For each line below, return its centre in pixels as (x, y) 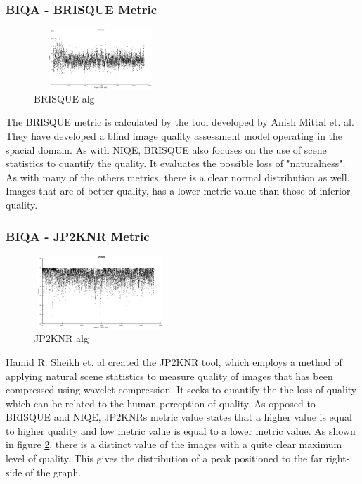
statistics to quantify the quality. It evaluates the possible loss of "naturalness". (176, 163)
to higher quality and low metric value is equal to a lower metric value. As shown (181, 430)
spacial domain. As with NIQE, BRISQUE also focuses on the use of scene (166, 149)
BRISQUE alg (64, 98)
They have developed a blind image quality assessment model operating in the (174, 136)
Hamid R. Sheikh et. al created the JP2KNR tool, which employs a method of (174, 361)
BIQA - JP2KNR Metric (78, 236)
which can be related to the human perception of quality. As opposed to (161, 403)
